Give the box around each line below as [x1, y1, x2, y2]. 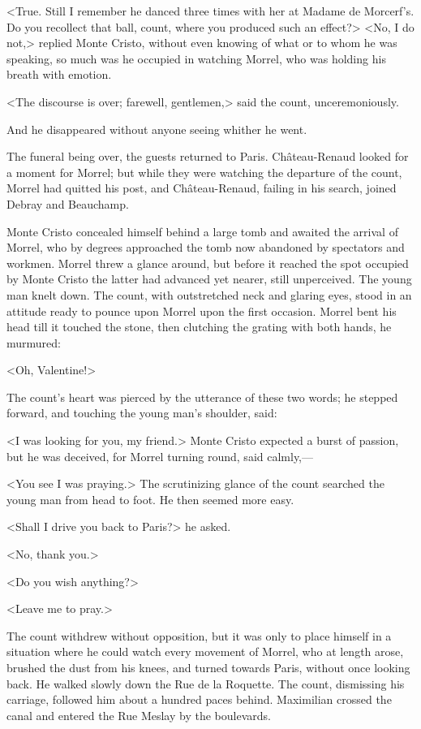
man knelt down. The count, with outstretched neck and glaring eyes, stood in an [6, 286, 412, 303]
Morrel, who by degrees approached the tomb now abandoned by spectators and [6, 239, 405, 256]
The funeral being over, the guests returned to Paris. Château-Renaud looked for [6, 148, 409, 165]
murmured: [6, 334, 61, 351]
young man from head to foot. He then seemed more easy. [6, 490, 294, 507]
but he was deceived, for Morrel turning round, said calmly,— [6, 447, 313, 464]
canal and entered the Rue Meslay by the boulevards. [6, 706, 271, 723]
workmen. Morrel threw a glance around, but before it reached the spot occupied [6, 254, 409, 271]
